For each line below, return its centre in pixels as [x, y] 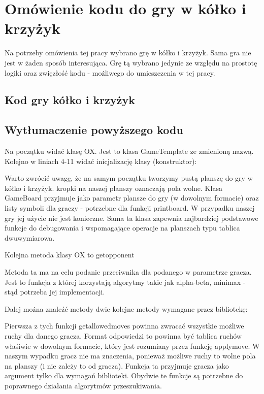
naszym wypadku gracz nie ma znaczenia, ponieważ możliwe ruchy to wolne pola [130, 356]
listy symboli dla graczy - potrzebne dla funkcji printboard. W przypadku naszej [130, 208]
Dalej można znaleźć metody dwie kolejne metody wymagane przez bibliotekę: [126, 308]
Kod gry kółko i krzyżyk [70, 100]
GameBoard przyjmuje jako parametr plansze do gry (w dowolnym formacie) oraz [132, 198]
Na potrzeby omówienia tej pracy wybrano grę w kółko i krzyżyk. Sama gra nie [128, 53]
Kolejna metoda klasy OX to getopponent [70, 255]
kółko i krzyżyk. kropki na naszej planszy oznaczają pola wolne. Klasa [113, 188]
